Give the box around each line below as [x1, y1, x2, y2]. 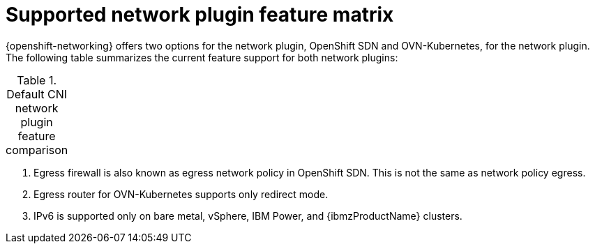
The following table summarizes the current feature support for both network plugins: [6, 51, 398, 63]
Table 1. [17, 73, 57, 87]
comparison [6, 142, 68, 157]
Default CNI [6, 86, 68, 101]
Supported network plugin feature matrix [6, 3, 394, 27]
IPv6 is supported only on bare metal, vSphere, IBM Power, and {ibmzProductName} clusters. [33, 209, 462, 222]
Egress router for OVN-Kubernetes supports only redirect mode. [33, 188, 329, 200]
